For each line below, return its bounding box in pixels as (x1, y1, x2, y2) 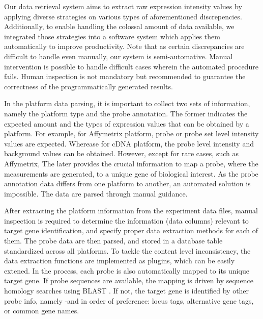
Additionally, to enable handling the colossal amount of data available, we (4, 21, 235, 32)
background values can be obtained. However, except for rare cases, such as (4, 148, 239, 159)
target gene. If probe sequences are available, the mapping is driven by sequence (4, 275, 254, 286)
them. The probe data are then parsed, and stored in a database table (4, 235, 223, 246)
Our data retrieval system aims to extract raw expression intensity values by (4, 1, 242, 11)
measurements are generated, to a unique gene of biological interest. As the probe (4, 168, 258, 179)
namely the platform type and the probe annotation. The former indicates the (4, 108, 248, 118)
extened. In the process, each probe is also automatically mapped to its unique (4, 265, 249, 276)
